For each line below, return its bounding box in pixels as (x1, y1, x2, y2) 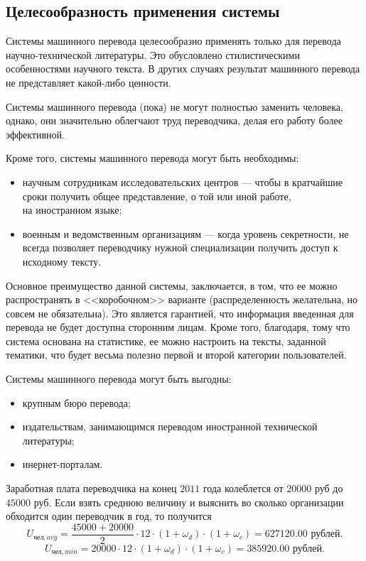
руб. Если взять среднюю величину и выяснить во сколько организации (33, 494, 344, 509)
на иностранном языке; (22, 202, 122, 217)
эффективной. (6, 126, 65, 141)
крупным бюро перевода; (22, 395, 131, 410)
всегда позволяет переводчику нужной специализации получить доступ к (22, 240, 338, 255)
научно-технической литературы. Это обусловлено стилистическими (6, 47, 300, 62)
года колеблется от (203, 481, 284, 496)
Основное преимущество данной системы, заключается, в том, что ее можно (6, 278, 338, 293)
